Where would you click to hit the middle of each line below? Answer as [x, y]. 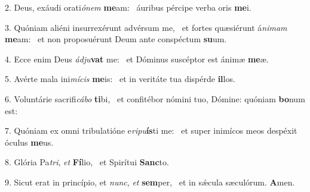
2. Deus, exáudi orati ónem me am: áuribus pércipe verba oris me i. [128, 7]
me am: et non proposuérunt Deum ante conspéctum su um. [116, 39]
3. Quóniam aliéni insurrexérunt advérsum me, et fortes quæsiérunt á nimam [146, 27]
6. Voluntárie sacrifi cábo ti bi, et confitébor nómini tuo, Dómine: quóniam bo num [155, 98]
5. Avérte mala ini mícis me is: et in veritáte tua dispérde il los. [120, 79]
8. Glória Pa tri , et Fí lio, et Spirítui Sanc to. [87, 162]
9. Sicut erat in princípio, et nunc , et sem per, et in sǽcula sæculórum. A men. [150, 182]
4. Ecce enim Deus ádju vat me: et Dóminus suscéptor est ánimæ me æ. [137, 59]
